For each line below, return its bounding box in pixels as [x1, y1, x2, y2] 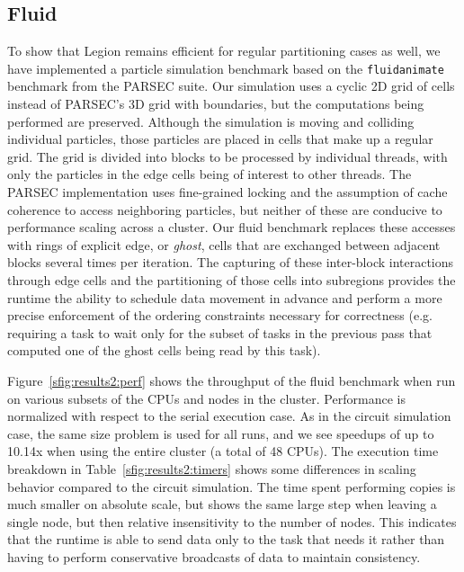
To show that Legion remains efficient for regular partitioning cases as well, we [7, 41, 441, 60]
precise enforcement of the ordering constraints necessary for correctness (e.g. [7, 306, 433, 325]
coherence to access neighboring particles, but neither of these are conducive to [7, 200, 442, 219]
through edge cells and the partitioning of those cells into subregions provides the [7, 270, 456, 289]
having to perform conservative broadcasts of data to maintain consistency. [7, 547, 421, 566]
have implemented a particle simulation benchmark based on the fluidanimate [7, 58, 444, 77]
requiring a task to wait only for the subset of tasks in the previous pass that [7, 323, 433, 342]
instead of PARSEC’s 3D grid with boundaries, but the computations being [7, 94, 424, 113]
